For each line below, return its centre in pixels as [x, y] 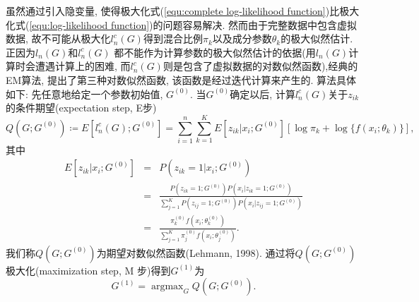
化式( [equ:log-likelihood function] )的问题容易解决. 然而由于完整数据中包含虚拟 [182, 24]
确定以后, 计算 [262, 93]
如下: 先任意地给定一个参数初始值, [84, 93]
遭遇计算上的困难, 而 [83, 66]
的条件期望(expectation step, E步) [81, 108]
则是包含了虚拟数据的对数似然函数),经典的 [260, 66]
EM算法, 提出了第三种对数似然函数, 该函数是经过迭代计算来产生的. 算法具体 [181, 79]
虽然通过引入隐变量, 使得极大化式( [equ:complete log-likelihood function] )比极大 [183, 11]
